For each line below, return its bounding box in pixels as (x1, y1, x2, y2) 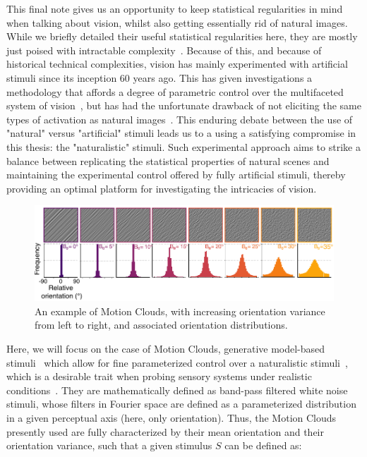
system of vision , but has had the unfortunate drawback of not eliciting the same (6, 98, 361, 113)
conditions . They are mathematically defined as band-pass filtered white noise (6, 382, 348, 397)
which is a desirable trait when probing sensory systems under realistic (6, 369, 312, 384)
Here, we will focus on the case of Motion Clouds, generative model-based (6, 341, 325, 356)
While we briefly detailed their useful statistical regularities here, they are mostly (6, 29, 358, 44)
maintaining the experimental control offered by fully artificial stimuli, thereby (6, 167, 346, 182)
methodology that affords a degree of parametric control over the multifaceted (6, 84, 344, 99)
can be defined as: (224, 438, 302, 453)
